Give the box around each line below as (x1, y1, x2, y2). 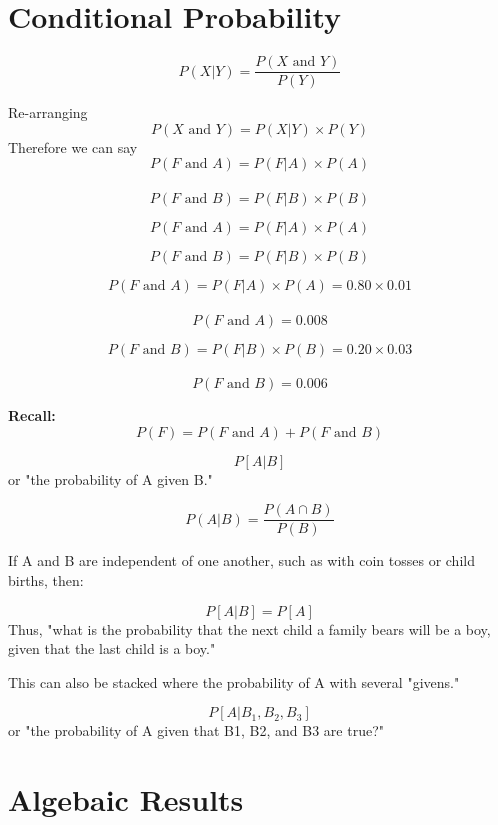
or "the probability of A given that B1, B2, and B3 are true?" (8, 720, 384, 741)
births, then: (8, 570, 84, 590)
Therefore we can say (8, 136, 138, 157)
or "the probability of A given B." (8, 468, 213, 489)
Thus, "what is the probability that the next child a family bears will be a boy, (8, 618, 491, 639)
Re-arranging (8, 102, 88, 123)
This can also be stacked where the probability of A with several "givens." (8, 671, 460, 692)
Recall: (8, 405, 56, 426)
